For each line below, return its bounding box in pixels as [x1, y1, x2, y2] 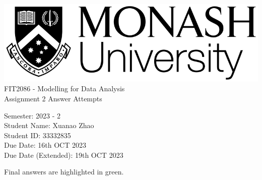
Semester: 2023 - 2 [4, 110, 61, 121]
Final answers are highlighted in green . [4, 166, 124, 177]
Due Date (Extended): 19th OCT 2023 [4, 149, 123, 160]
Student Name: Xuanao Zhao [4, 120, 94, 131]
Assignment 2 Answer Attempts [4, 93, 102, 103]
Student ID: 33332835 [4, 130, 71, 140]
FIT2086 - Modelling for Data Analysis [4, 83, 125, 94]
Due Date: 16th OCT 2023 [4, 140, 86, 150]
